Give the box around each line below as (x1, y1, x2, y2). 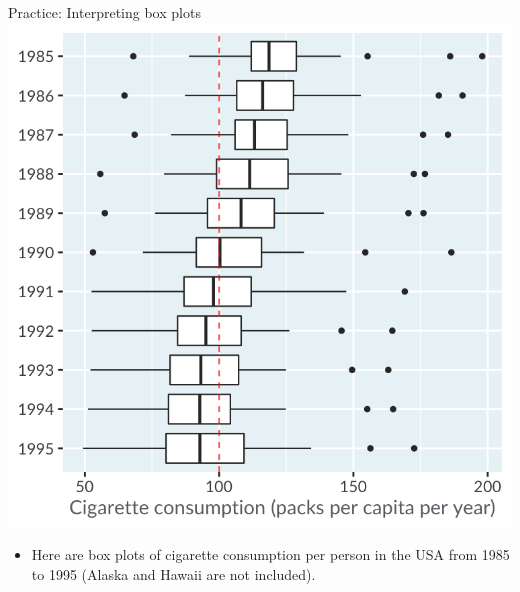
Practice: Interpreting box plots (8, 2, 201, 22)
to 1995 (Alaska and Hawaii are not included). (31, 563, 316, 584)
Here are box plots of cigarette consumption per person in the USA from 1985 (31, 544, 510, 565)
